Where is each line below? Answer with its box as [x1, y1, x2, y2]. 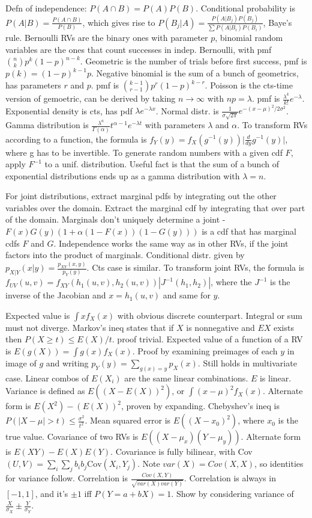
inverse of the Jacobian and [5, 289, 106, 301]
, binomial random [215, 31, 283, 44]
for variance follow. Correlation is [5, 472, 128, 484]
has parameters [5, 79, 61, 91]
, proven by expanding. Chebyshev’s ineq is [121, 399, 280, 412]
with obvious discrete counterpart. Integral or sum [117, 309, 302, 321]
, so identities [254, 457, 304, 470]
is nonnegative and [186, 321, 255, 333]
